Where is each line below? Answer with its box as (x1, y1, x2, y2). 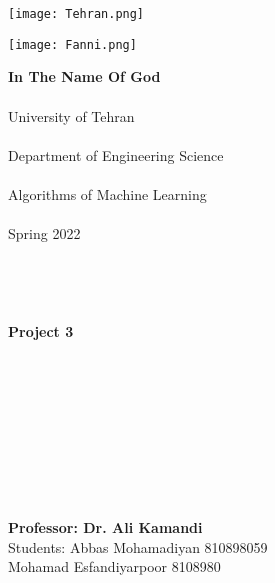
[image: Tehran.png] (8, 7, 145, 21)
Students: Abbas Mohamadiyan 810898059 (8, 536, 268, 557)
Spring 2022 (8, 223, 81, 244)
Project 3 (8, 321, 74, 342)
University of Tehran (8, 105, 135, 126)
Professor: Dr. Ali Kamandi (8, 516, 203, 537)
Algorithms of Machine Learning (8, 183, 207, 204)
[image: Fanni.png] (8, 37, 137, 52)
